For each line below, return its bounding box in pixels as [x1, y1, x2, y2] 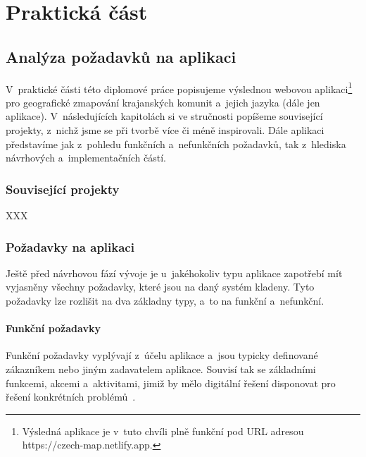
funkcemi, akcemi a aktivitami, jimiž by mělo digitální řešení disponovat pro [6, 375, 336, 390]
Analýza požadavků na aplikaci [6, 45, 236, 67]
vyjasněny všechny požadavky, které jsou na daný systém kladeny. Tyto [6, 279, 315, 294]
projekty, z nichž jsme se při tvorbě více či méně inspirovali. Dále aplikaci [6, 123, 324, 138]
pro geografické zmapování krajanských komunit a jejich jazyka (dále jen [6, 95, 320, 109]
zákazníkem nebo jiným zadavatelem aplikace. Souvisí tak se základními [6, 362, 316, 376]
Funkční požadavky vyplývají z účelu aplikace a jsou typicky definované [6, 348, 318, 362]
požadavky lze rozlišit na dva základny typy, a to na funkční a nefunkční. [6, 293, 324, 308]
